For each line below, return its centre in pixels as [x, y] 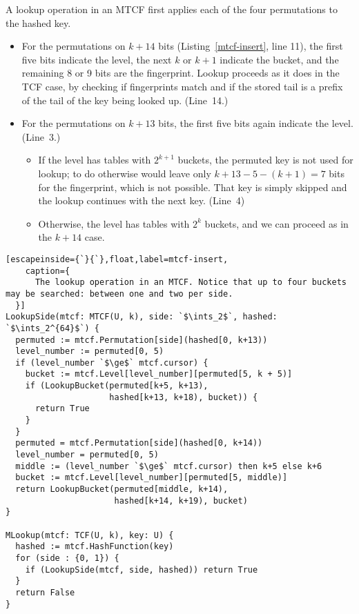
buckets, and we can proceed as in [276, 223]
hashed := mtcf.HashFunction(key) [95, 547]
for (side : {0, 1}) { [67, 558]
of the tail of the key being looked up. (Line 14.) [125, 100]
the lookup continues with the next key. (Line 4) [142, 200]
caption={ [48, 271]
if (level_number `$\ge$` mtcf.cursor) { [112, 363]
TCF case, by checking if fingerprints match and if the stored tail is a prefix [182, 86]
